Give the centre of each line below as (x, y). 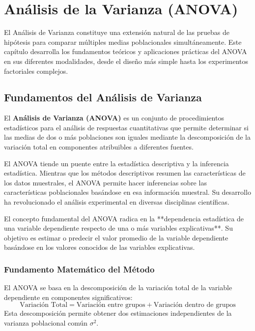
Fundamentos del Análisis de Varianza (103, 97)
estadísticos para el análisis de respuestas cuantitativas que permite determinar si (126, 127)
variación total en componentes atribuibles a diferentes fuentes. (99, 147)
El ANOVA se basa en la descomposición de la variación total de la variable (118, 287)
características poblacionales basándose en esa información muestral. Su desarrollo (127, 192)
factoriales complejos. (36, 71)
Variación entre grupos (111, 305)
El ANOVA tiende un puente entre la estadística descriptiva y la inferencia (116, 163)
